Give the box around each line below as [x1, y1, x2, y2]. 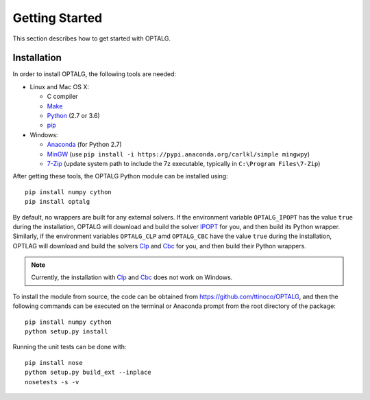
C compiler [47, 93, 78, 101]
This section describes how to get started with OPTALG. [12, 34, 171, 43]
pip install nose [25, 359, 83, 366]
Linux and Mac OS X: [29, 82, 89, 91]
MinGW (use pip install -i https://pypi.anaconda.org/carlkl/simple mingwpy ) [47, 150, 310, 158]
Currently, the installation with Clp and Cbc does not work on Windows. [31, 273, 233, 281]
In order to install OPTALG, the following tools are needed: [12, 70, 177, 78]
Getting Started [12, 10, 103, 25]
